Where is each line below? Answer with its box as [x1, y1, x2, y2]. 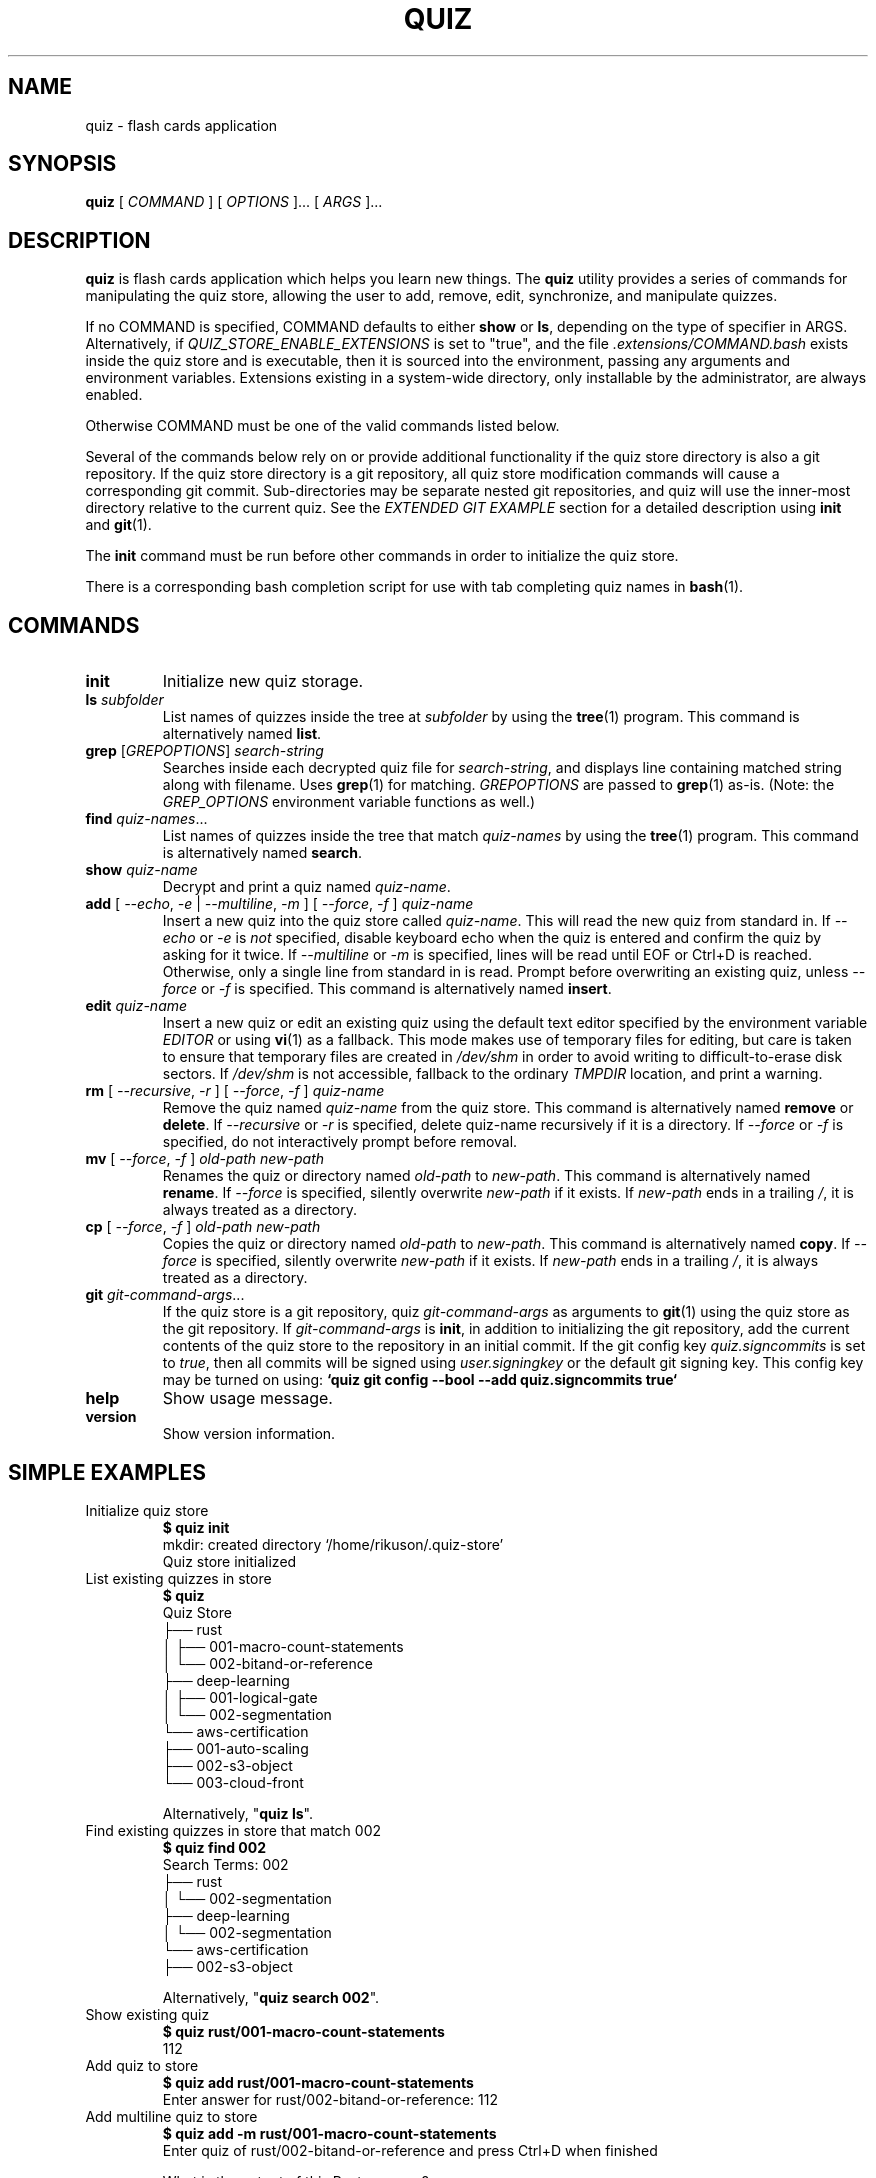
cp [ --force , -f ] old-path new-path [85, 1218, 321, 1236]
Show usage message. [162, 1388, 333, 1409]
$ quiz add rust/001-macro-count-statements [162, 2073, 474, 2091]
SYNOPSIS [8, 151, 117, 177]
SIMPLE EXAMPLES [8, 1459, 206, 1485]
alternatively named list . [162, 725, 322, 743]
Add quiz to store [85, 2056, 199, 2074]
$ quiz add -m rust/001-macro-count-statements [162, 2124, 497, 2142]
